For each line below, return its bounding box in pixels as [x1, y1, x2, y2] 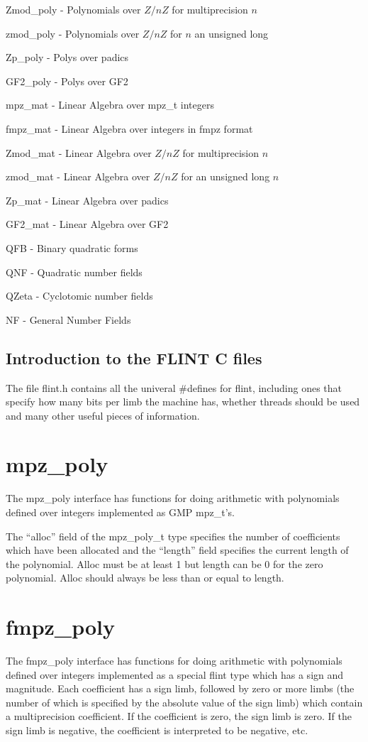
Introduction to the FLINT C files [6, 347, 262, 369]
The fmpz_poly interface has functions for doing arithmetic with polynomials [6, 653, 342, 668]
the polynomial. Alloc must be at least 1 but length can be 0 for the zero [6, 556, 323, 571]
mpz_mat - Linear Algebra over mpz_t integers [6, 97, 214, 112]
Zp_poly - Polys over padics [6, 50, 129, 65]
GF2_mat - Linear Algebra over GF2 [6, 217, 169, 231]
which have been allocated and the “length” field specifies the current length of [6, 542, 349, 557]
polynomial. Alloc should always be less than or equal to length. [6, 570, 284, 585]
